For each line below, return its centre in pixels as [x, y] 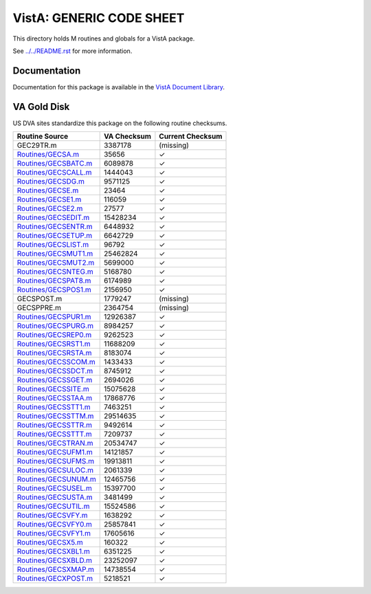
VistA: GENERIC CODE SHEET [99, 18]
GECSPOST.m [40, 299]
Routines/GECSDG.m [51, 181]
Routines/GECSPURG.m [55, 326]
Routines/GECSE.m [48, 190]
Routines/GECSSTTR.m [55, 425]
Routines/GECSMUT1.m [55, 254]
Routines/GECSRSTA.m [54, 353]
